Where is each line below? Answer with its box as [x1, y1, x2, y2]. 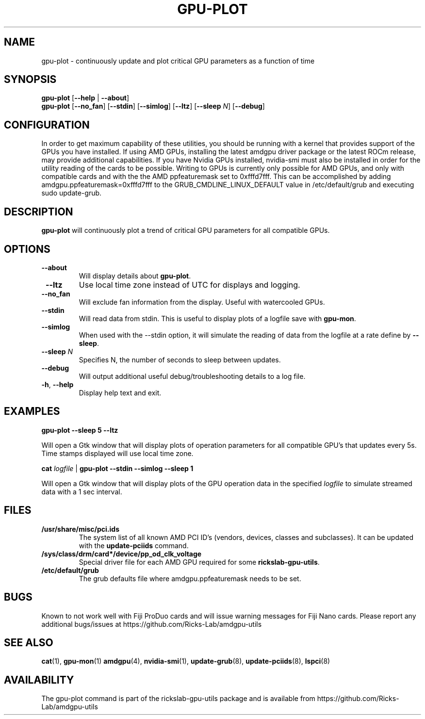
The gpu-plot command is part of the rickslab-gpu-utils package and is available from [41, 694, 315, 703]
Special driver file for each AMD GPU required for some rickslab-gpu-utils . [79, 557, 320, 566]
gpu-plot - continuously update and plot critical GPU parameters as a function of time [41, 56, 315, 65]
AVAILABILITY [4, 673, 74, 686]
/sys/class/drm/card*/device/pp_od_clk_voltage [41, 549, 202, 558]
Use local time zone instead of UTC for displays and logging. [79, 279, 300, 290]
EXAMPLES [4, 405, 60, 418]
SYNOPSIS [4, 73, 57, 86]
